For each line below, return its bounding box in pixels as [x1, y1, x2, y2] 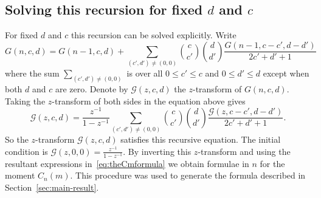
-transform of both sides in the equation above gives [52, 94, 246, 107]
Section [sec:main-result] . [5, 180, 99, 193]
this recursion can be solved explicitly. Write [71, 29, 236, 41]
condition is [5, 145, 48, 157]
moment [5, 169, 35, 182]
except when [263, 67, 309, 80]
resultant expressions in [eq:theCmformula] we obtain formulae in [5, 157, 249, 169]
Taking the [5, 94, 46, 107]
